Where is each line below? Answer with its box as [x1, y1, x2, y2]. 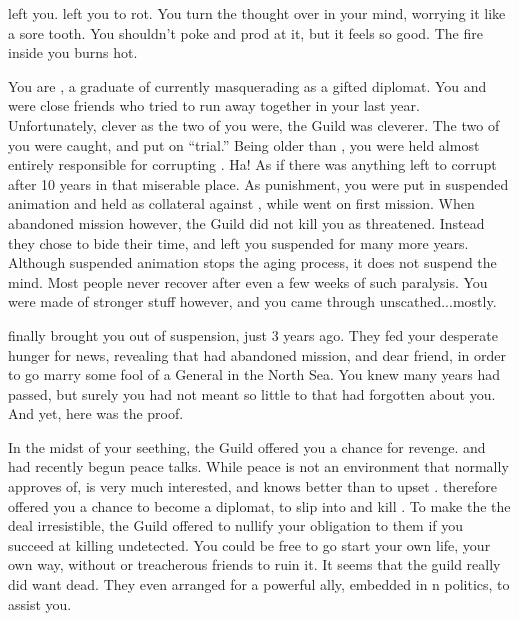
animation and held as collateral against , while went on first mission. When [8, 193, 475, 214]
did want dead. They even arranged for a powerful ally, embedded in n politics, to [8, 574, 510, 595]
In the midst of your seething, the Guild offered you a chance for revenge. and [8, 436, 486, 457]
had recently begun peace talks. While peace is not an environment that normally [8, 456, 509, 477]
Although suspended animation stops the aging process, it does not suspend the [8, 252, 497, 273]
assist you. [8, 593, 72, 614]
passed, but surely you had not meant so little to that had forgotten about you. [8, 383, 496, 404]
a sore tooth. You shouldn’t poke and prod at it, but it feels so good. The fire [8, 22, 483, 43]
